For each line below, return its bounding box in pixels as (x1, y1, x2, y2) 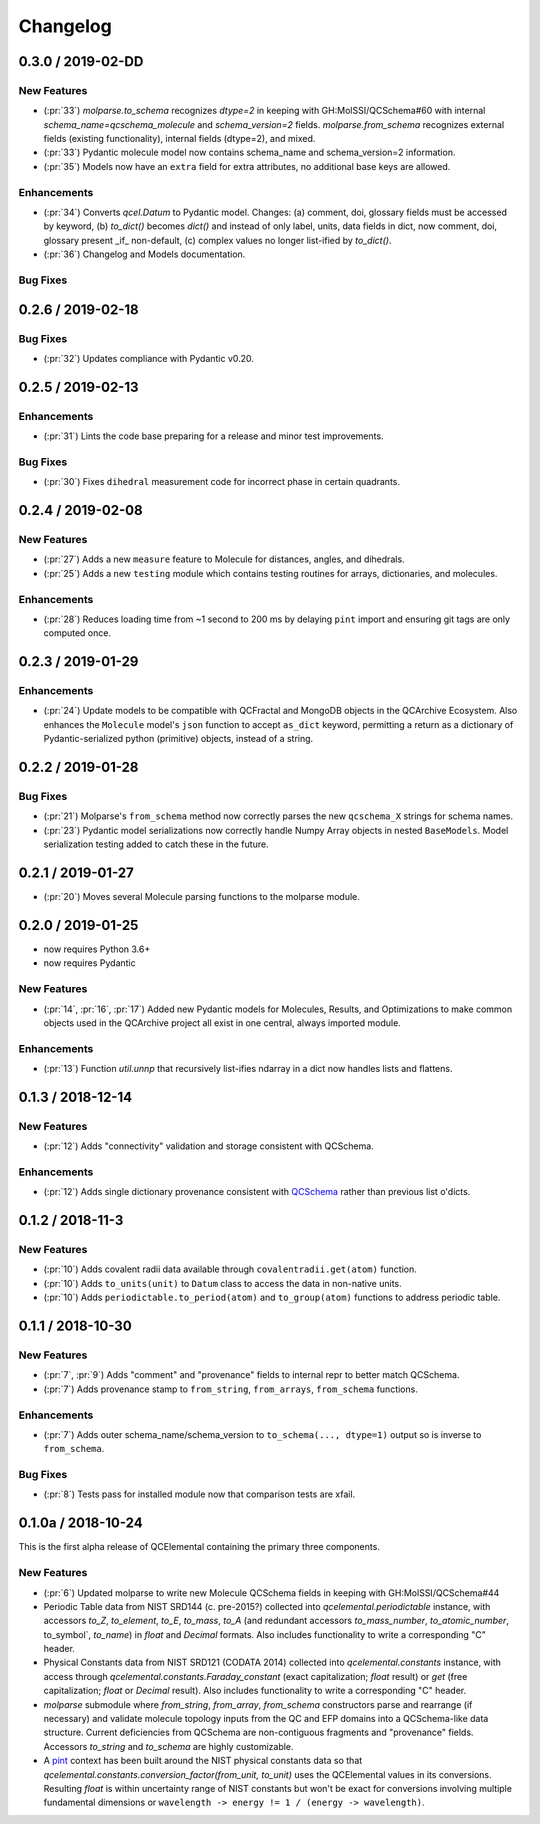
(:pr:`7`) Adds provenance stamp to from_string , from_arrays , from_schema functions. (43, 1383, 419, 1395)
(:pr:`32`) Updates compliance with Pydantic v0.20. (43, 352, 255, 364)
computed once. (43, 627, 112, 639)
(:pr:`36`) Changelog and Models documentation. (43, 248, 246, 260)
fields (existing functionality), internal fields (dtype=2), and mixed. (43, 133, 316, 145)
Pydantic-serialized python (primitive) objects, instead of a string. (43, 733, 314, 745)
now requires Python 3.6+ (43, 943, 151, 955)
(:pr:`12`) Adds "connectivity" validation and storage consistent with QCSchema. (43, 1140, 374, 1152)
